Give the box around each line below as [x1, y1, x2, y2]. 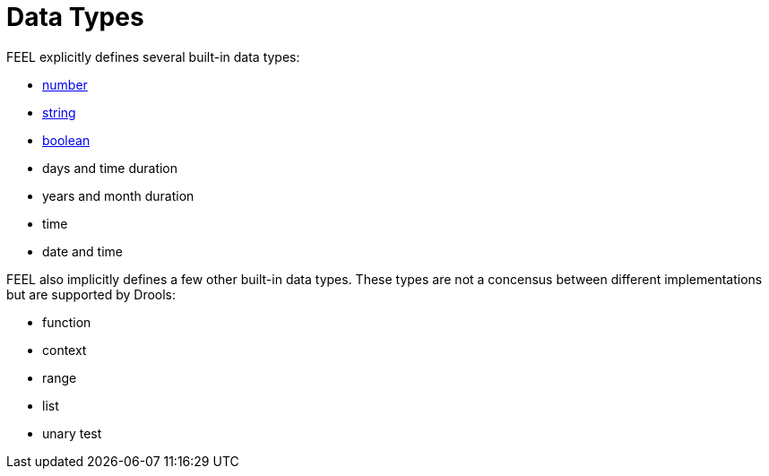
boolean [42, 132, 91, 148]
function [42, 314, 91, 330]
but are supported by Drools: [6, 286, 177, 302]
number [42, 76, 88, 92]
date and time [42, 243, 124, 259]
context [42, 342, 87, 358]
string [42, 104, 76, 120]
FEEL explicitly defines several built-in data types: [6, 48, 300, 65]
